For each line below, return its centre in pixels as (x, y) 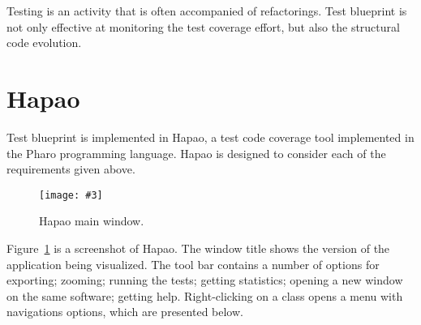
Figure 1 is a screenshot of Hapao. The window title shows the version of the (198, 248)
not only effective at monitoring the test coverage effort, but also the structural (203, 26)
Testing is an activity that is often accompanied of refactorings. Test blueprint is (207, 11)
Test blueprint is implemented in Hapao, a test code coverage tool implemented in (210, 137)
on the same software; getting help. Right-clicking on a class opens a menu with (205, 295)
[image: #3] (71, 195)
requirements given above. (71, 169)
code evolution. (44, 43)
